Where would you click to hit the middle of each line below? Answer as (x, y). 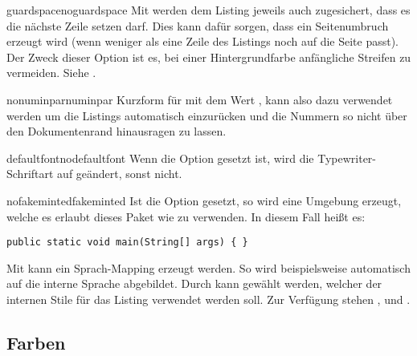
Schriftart (30, 174)
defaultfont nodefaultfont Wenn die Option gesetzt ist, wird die (160, 158)
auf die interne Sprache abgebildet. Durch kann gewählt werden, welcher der (194, 283)
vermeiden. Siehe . (51, 73)
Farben (36, 342)
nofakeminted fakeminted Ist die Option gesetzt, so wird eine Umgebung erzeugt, (204, 200)
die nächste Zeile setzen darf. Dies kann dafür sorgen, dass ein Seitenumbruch (198, 25)
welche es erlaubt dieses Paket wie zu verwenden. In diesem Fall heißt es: (186, 216)
